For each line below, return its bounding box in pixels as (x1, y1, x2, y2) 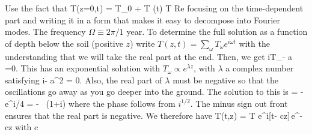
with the (239, 37, 270, 49)
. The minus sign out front (190, 97, 288, 109)
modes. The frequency (5, 25, 86, 38)
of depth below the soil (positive (5, 37, 123, 49)
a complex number (225, 62, 294, 74)
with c (15, 121, 38, 133)
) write (130, 37, 155, 49)
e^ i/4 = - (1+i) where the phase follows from (5, 97, 176, 109)
